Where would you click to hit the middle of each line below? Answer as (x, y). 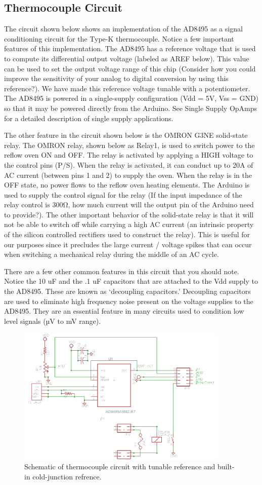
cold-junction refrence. (67, 476)
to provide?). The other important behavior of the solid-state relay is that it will (129, 214)
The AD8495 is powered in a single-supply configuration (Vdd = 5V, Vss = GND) (132, 98)
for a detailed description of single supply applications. (89, 118)
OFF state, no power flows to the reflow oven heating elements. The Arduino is (127, 185)
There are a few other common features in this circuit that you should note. (122, 271)
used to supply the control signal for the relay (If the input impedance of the (123, 194)
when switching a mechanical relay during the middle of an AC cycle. (112, 254)
